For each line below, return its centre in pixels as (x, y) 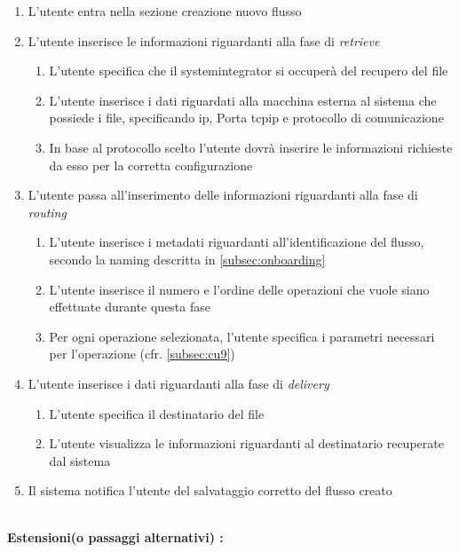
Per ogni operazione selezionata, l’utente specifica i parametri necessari (242, 336)
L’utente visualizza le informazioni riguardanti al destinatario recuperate (246, 443)
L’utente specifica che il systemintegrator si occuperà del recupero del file (249, 71)
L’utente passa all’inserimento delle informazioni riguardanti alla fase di (223, 195)
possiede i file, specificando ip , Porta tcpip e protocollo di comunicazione (246, 118)
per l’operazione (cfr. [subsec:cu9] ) (142, 354)
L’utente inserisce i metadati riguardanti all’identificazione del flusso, (237, 242)
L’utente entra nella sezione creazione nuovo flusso (165, 11)
